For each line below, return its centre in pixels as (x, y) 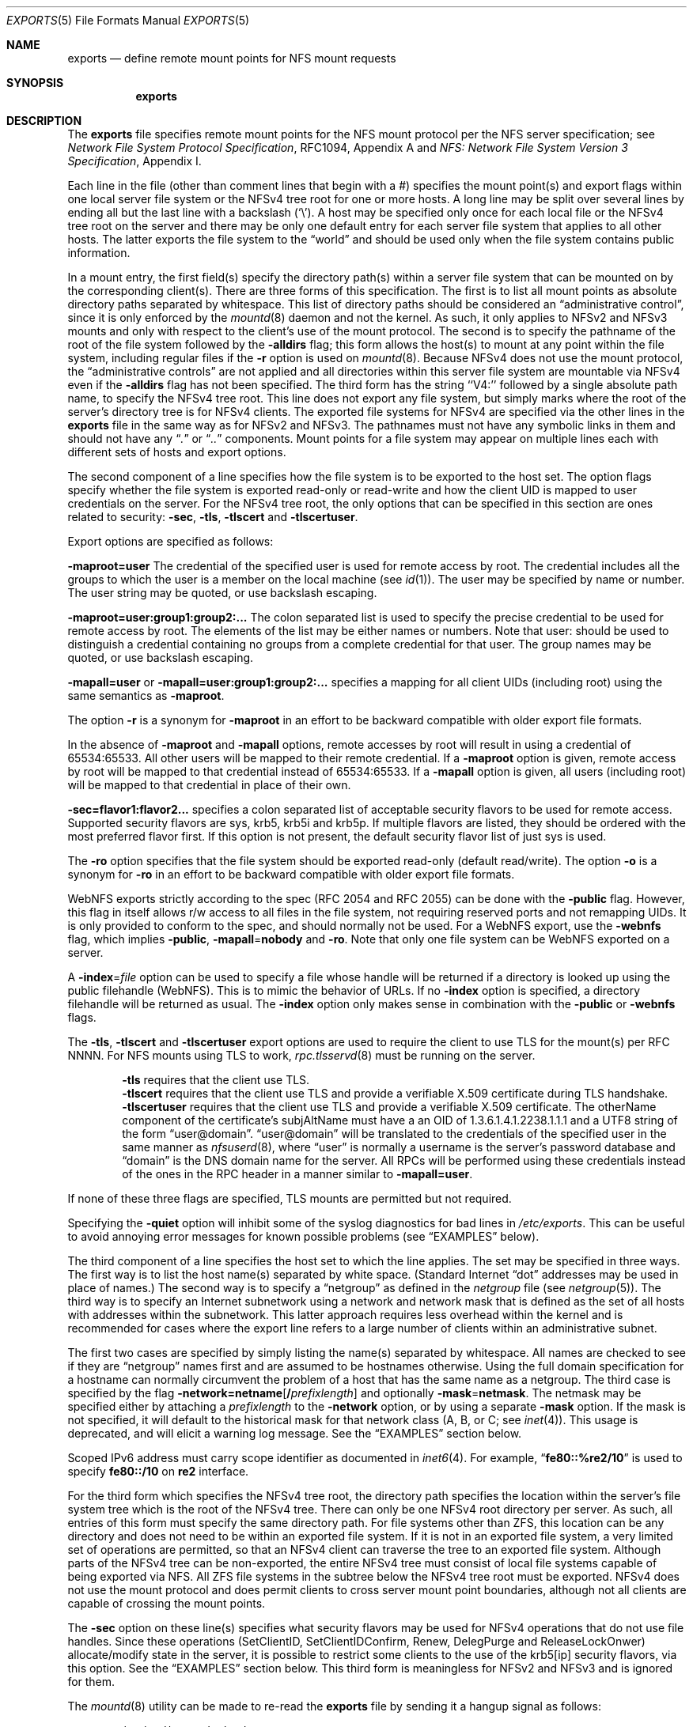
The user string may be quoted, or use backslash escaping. (222, 593)
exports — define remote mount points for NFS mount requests (232, 58)
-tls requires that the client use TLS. (216, 1080)
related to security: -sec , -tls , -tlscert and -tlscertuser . (213, 517)
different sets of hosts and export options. (177, 452)
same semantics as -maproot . (146, 695)
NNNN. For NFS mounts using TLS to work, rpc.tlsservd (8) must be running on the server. (301, 1055)
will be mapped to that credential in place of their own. (209, 785)
